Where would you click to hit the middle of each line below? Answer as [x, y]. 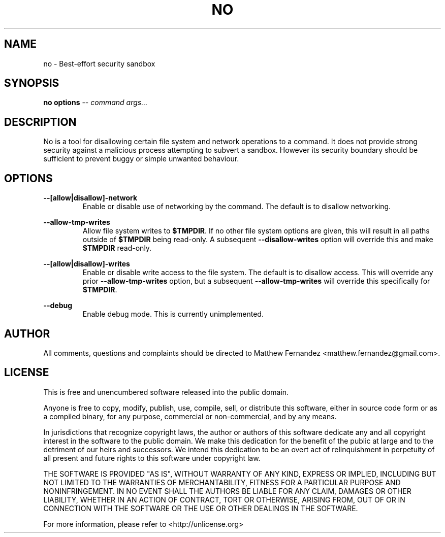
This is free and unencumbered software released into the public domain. [166, 392]
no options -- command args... [96, 103]
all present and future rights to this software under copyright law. [152, 458]
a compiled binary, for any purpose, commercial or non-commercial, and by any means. [190, 416]
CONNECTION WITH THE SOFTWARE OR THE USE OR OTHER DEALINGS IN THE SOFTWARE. [201, 508]
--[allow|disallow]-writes [87, 264]
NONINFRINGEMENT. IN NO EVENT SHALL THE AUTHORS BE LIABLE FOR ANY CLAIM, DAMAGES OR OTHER [227, 491]
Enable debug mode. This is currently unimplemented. [173, 314]
